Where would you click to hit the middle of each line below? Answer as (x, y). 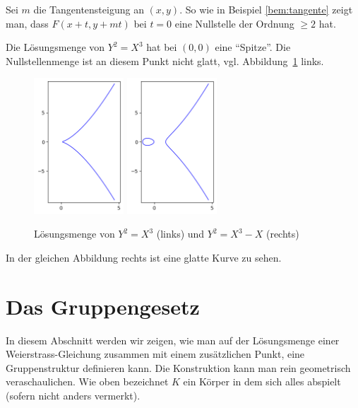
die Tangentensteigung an (89, 9)
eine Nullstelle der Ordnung (234, 23)
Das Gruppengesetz (103, 306)
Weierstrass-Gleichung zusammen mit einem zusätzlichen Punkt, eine (155, 354)
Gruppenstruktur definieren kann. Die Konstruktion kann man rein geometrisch (178, 367)
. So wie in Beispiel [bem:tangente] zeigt (266, 9)
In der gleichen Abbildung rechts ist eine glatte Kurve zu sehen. (144, 257)
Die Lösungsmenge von (55, 47)
